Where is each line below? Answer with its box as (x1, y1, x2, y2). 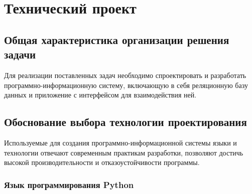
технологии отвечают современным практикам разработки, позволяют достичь (4, 147, 243, 157)
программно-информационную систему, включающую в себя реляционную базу (4, 79, 248, 90)
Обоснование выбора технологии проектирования (4, 114, 247, 129)
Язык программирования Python (4, 178, 134, 190)
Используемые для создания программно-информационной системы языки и (4, 137, 237, 147)
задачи (4, 46, 36, 62)
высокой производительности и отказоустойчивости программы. (4, 157, 200, 167)
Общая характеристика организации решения (4, 31, 229, 47)
